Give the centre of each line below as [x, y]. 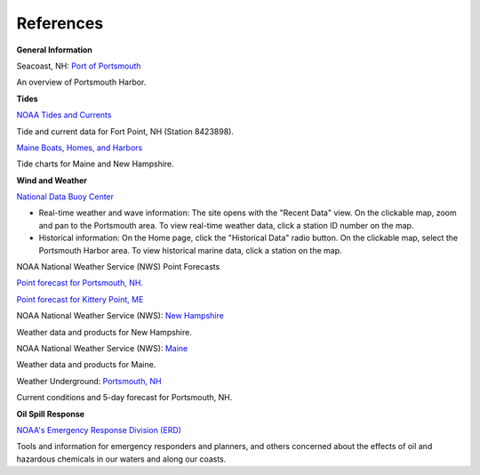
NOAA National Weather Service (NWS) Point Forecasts [118, 267]
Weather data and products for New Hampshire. [104, 332]
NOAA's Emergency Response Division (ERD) [99, 430]
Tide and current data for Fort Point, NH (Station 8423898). [125, 131]
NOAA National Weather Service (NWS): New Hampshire [120, 316]
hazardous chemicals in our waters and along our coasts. [121, 459]
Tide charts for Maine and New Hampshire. [96, 164]
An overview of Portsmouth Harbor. [81, 82]
